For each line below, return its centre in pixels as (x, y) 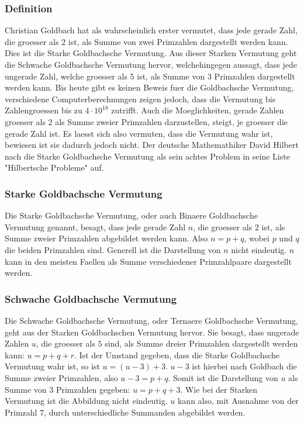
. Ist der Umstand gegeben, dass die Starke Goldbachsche (177, 354)
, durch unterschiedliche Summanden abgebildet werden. (145, 412)
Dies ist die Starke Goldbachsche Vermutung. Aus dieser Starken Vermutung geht (151, 53)
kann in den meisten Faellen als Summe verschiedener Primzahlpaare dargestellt (148, 261)
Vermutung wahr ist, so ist (52, 366)
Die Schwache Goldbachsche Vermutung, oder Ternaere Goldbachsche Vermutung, (152, 320)
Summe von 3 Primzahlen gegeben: (68, 389)
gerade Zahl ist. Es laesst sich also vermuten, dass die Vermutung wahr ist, (139, 133)
